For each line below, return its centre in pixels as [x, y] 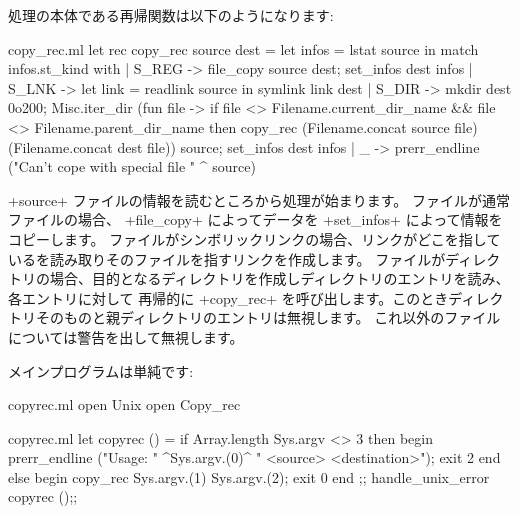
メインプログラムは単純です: [101, 370]
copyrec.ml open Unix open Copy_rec [124, 404]
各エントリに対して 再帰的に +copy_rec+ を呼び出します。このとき [228, 297]
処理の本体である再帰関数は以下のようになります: [171, 15]
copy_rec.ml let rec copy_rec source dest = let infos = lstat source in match [243, 48]
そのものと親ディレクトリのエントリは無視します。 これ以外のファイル [268, 317]
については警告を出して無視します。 [126, 336]
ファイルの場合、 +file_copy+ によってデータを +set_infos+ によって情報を [255, 219]
